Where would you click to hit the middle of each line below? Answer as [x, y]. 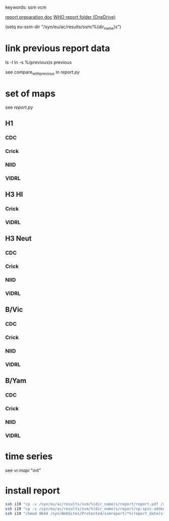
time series [29, 456]
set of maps [30, 93]
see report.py [19, 107]
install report [33, 491]
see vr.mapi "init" [23, 470]
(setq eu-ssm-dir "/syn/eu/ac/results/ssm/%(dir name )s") [63, 27]
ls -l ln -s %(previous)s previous [38, 62]
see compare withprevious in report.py [43, 72]
